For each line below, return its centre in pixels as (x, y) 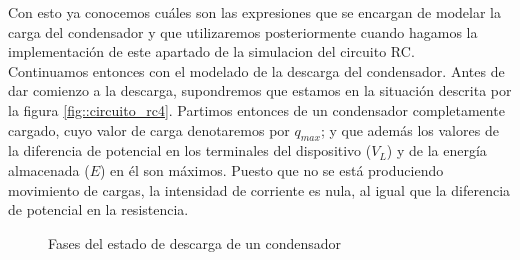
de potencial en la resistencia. (98, 209)
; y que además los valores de (409, 129)
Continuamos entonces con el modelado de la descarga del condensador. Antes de (256, 70)
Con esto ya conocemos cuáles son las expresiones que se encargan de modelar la (254, 12)
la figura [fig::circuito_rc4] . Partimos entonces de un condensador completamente (256, 109)
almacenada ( (49, 169)
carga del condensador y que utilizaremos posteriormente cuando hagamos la (243, 31)
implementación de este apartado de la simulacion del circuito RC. (211, 51)
